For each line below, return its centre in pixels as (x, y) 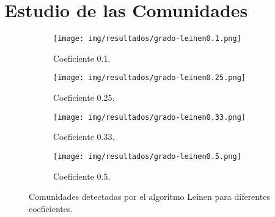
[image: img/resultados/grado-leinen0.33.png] (149, 117)
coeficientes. (51, 208)
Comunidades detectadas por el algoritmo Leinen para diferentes (149, 197)
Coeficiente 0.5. (82, 176)
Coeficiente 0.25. (84, 97)
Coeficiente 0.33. (84, 137)
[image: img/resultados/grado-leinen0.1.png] (147, 39)
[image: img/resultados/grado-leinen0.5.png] (147, 156)
